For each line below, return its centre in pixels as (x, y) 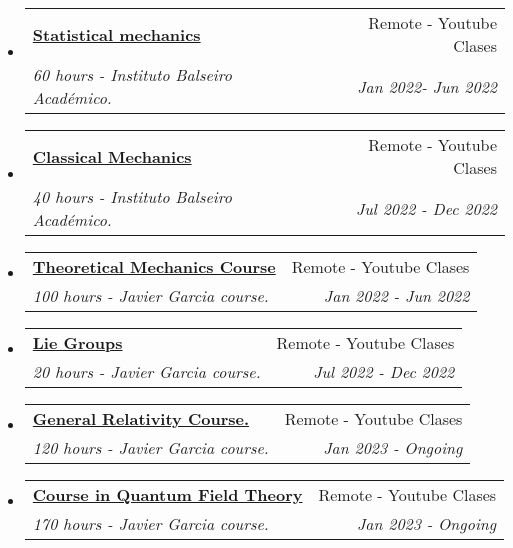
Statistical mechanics (116, 34)
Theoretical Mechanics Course (154, 266)
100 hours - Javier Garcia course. (150, 295)
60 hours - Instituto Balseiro (132, 74)
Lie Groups (77, 342)
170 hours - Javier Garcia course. (150, 523)
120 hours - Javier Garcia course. (150, 447)
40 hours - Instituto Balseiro (132, 196)
